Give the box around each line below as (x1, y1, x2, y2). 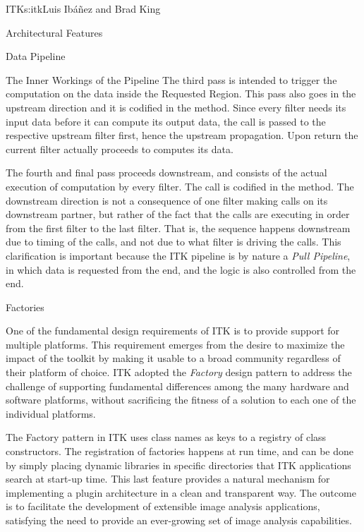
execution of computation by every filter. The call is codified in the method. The (6, 179, 354, 193)
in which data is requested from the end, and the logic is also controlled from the (6, 262, 356, 277)
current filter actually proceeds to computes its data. (6, 141, 233, 156)
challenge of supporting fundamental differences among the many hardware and (6, 378, 349, 393)
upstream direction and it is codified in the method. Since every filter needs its (6, 99, 346, 114)
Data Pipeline (6, 49, 66, 64)
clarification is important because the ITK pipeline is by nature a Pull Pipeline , (6, 248, 351, 262)
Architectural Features (6, 25, 103, 40)
